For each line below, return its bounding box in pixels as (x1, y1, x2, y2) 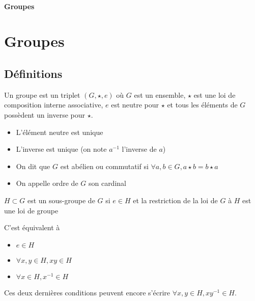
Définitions (4, 65, 63, 81)
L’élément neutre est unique (16, 126, 103, 137)
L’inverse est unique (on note (16, 144, 107, 154)
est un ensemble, (134, 89, 186, 100)
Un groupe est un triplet (4, 89, 80, 100)
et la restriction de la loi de (133, 195, 218, 205)
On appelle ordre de (16, 178, 78, 188)
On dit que (16, 160, 50, 171)
